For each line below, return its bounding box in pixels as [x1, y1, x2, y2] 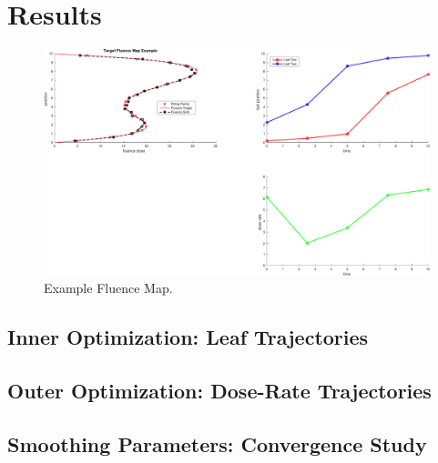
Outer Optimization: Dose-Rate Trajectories [7, 376, 432, 404]
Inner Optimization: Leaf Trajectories [7, 323, 369, 351]
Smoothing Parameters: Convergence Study [7, 429, 427, 458]
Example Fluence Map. [44, 278, 173, 297]
